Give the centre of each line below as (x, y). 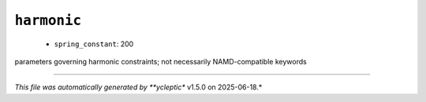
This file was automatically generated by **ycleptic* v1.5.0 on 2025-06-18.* (138, 87)
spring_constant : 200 (94, 44)
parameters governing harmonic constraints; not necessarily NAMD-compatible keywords (161, 61)
